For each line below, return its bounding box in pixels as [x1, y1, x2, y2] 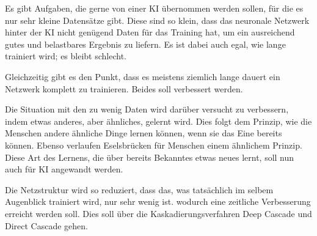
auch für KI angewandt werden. [5, 163, 123, 175]
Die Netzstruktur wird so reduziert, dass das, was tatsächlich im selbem [5, 183, 274, 196]
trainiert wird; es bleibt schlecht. [5, 50, 126, 62]
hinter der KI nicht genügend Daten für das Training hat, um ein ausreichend [5, 26, 295, 39]
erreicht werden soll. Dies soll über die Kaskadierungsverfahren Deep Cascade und [5, 207, 312, 219]
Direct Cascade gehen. [5, 219, 89, 232]
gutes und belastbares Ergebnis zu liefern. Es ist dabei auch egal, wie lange [5, 37, 286, 50]
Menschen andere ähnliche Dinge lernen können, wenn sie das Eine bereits [5, 127, 282, 139]
